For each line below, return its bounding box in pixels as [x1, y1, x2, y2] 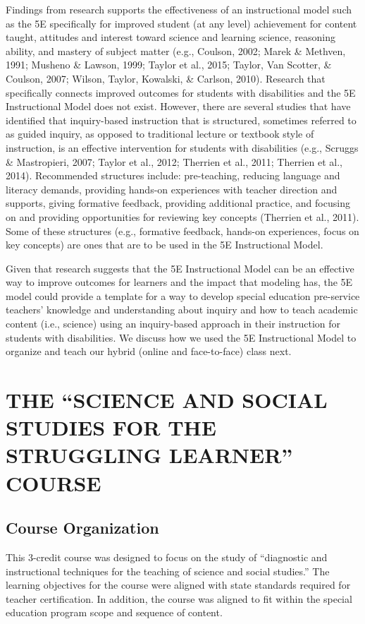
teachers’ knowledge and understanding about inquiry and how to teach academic [6, 302, 358, 317]
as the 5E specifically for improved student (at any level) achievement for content [6, 16, 357, 30]
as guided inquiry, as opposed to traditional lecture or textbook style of [6, 126, 314, 141]
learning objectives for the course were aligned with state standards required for [6, 577, 351, 592]
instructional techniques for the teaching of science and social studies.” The [6, 563, 330, 578]
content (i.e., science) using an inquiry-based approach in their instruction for [6, 316, 340, 331]
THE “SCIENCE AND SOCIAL [6, 385, 328, 414]
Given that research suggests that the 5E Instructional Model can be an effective [6, 260, 354, 275]
